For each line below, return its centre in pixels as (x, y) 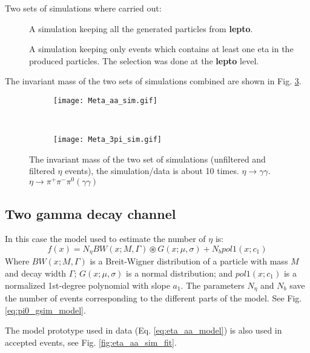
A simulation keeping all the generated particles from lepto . (141, 28)
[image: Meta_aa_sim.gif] (105, 100)
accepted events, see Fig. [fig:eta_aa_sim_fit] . (91, 342)
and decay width (36, 273)
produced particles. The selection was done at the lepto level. (144, 60)
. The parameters (213, 285)
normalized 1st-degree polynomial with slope (87, 285)
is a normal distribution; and (180, 273)
